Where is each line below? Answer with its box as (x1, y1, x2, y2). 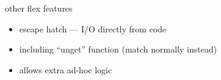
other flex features (5, 2, 73, 14)
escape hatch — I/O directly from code (19, 22, 167, 35)
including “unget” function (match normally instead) (19, 43, 217, 56)
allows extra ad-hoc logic (19, 63, 112, 76)
